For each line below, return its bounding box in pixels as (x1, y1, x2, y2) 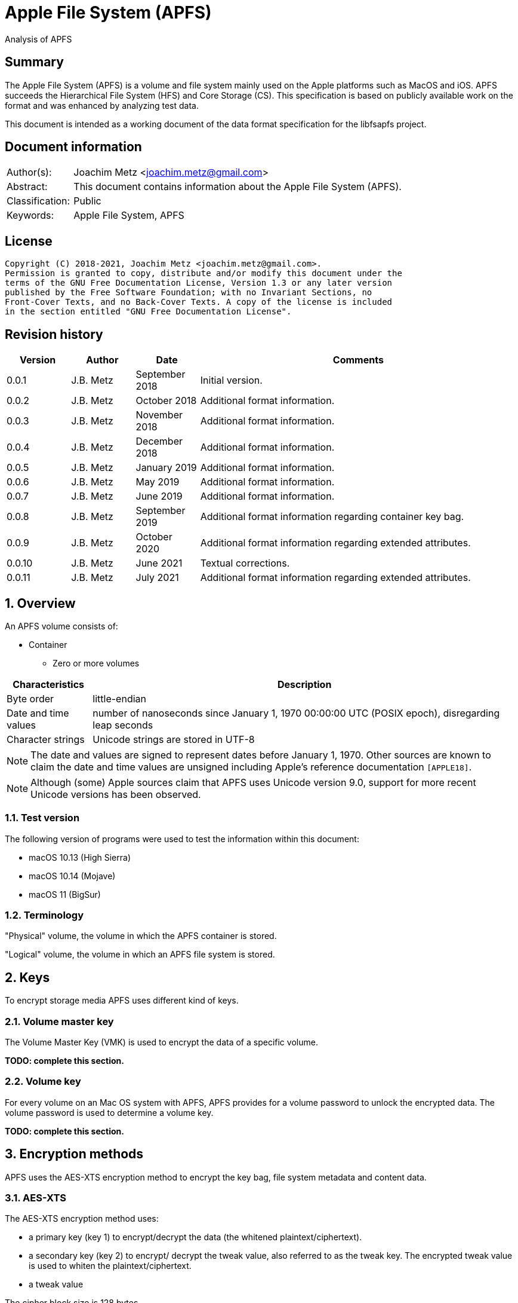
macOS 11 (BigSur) (29, 889, 101, 900)
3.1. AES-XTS (5, 1192, 66, 1204)
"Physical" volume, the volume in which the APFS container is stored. (5, 931, 277, 941)
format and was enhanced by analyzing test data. (5, 100, 199, 111)
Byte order (7, 692, 54, 705)
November (135, 409, 183, 421)
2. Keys (5, 969, 50, 985)
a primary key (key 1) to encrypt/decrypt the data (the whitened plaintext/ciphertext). (29, 1232, 362, 1243)
